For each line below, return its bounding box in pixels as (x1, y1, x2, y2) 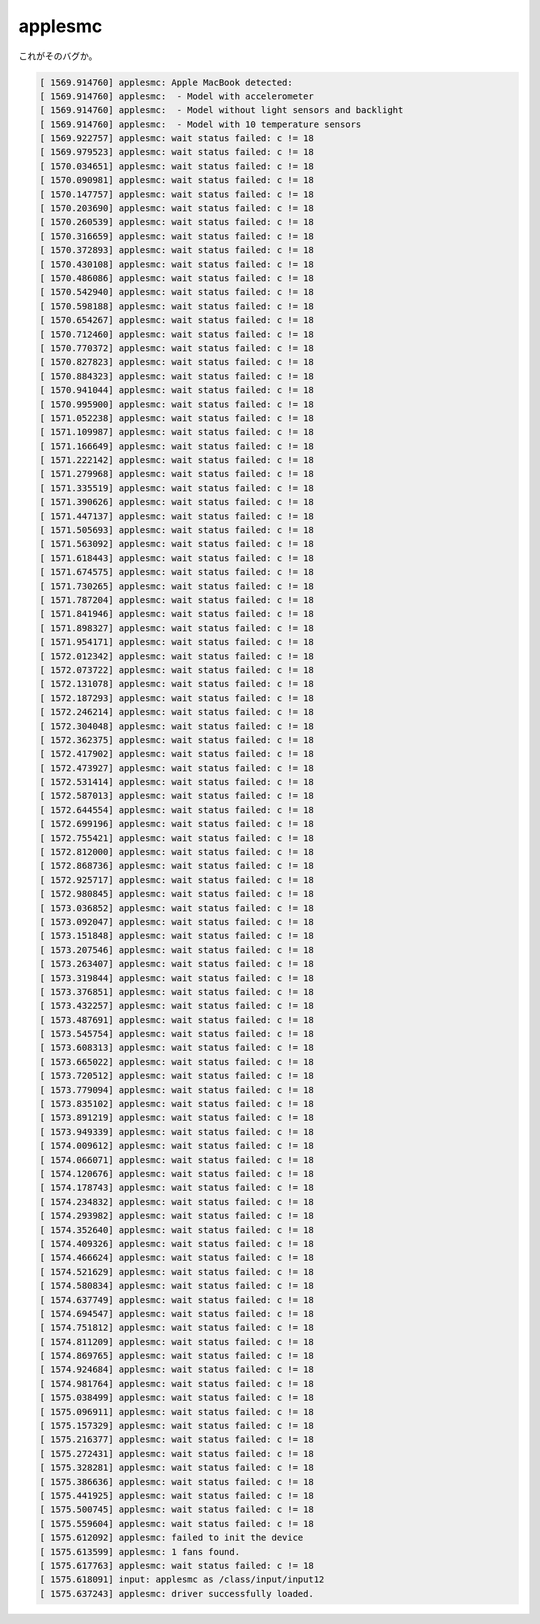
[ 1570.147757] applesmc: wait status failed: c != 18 (39, 188, 314, 200)
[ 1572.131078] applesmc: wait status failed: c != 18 (39, 678, 314, 690)
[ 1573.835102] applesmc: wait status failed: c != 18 (39, 1098, 314, 1110)
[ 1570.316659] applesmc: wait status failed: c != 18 (39, 230, 314, 242)
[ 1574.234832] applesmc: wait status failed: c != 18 (39, 1196, 314, 1207)
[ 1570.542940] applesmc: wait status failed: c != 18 (39, 286, 314, 298)
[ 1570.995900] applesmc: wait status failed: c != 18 (39, 398, 314, 410)
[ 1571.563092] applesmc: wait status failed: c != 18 (39, 538, 314, 550)
